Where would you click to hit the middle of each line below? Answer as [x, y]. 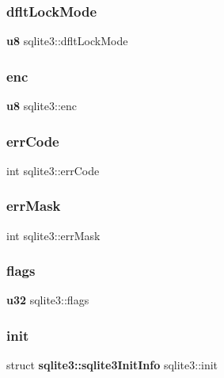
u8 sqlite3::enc [42, 106]
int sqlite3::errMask [53, 235]
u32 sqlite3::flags [48, 300]
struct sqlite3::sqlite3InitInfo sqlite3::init [112, 365]
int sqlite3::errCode [53, 170]
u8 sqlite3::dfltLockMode [67, 41]
